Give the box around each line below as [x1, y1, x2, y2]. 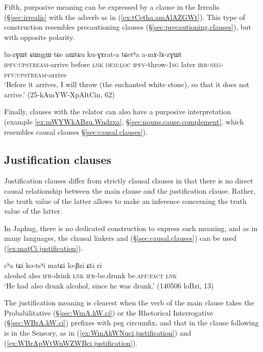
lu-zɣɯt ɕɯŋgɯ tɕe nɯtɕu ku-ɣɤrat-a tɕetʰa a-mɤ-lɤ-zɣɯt [4, 49, 182, 59]
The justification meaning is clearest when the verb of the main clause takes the [4, 297, 254, 308]
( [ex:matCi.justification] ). [4, 242, 83, 253]
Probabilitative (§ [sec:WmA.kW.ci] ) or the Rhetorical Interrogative [4, 307, 213, 318]
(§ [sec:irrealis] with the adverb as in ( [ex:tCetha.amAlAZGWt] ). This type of [4, 11, 245, 22]
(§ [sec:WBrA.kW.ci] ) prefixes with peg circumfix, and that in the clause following [4, 317, 259, 328]
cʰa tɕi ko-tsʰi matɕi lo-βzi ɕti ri [4, 260, 102, 271]
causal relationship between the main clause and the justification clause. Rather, [4, 185, 256, 196]
